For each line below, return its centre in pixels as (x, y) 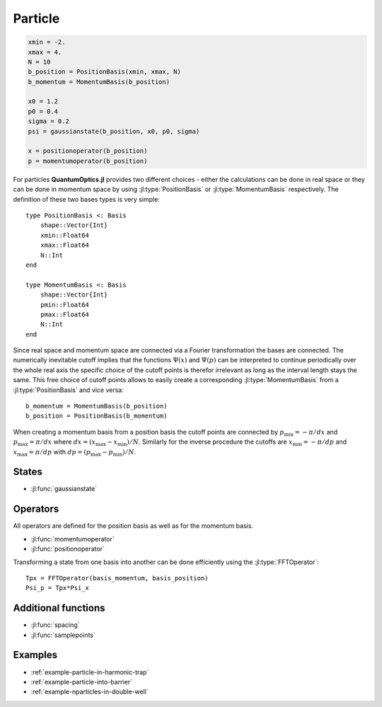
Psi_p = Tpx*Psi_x (58, 588)
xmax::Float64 (65, 245)
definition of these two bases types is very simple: (87, 199)
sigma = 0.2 (49, 121)
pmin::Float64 (65, 305)
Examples (35, 655)
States (28, 472)
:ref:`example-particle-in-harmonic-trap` (90, 672)
